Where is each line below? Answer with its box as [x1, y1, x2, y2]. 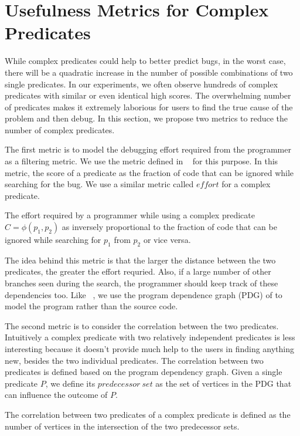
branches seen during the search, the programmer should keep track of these [5, 277, 278, 289]
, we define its [45, 377, 96, 389]
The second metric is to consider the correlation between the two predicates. [5, 319, 279, 332]
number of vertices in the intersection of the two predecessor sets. [5, 420, 240, 432]
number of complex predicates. [5, 123, 115, 136]
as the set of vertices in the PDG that [155, 377, 292, 389]
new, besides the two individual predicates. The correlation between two [5, 354, 264, 366]
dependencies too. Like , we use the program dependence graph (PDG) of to [5, 288, 282, 300]
